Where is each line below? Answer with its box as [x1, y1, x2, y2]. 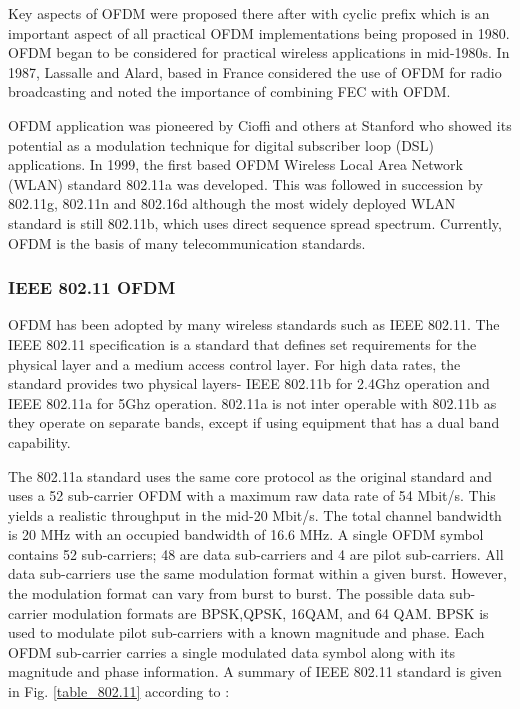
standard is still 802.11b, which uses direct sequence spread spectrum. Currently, [8, 212, 502, 233]
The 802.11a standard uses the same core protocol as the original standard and [8, 465, 493, 486]
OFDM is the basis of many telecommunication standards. [8, 232, 366, 253]
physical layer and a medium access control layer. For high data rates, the [8, 353, 461, 374]
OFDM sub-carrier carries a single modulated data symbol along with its [8, 641, 456, 662]
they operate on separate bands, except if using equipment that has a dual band [8, 412, 500, 433]
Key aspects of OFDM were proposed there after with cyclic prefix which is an [8, 3, 490, 23]
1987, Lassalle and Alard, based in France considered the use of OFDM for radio [8, 61, 502, 82]
